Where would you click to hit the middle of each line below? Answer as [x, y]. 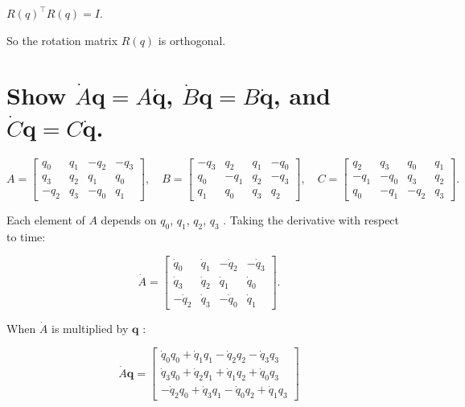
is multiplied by [90, 328]
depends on [129, 220]
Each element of [46, 220]
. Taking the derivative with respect [311, 220]
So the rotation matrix [62, 40]
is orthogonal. [192, 40]
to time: [26, 236]
